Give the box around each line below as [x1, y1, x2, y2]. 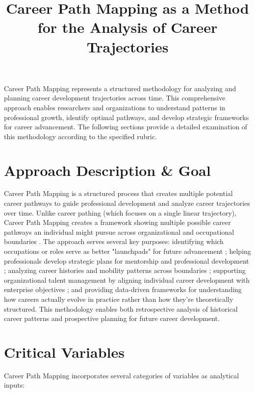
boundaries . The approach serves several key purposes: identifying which [4, 236, 224, 246]
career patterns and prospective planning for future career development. [4, 313, 220, 323]
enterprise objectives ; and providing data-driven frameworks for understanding [4, 284, 242, 295]
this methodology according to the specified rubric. [4, 131, 157, 141]
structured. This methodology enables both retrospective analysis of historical [4, 303, 238, 314]
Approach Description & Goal [4, 160, 211, 180]
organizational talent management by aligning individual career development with [4, 274, 250, 285]
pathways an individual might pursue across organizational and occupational [4, 226, 234, 237]
